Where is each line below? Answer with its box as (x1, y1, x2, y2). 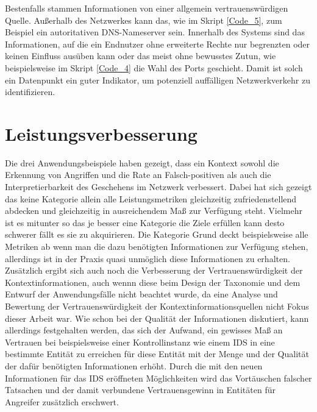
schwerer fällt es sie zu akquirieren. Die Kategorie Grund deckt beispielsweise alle (5, 228, 308, 241)
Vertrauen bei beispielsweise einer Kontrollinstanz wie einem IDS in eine (5, 335, 275, 348)
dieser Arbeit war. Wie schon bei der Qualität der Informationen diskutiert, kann (5, 311, 309, 324)
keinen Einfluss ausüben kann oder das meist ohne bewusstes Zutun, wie (5, 49, 276, 62)
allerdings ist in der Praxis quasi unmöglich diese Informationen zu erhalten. (5, 252, 290, 265)
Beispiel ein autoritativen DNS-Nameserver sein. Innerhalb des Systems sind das (5, 26, 305, 38)
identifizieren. (5, 85, 55, 98)
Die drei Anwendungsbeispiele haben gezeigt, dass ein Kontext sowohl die (5, 156, 279, 169)
